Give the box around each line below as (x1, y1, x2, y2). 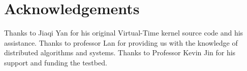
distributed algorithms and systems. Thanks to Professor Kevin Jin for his (4, 47, 236, 58)
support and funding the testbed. (4, 57, 107, 67)
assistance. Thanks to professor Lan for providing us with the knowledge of (4, 37, 238, 48)
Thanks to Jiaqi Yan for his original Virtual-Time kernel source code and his (4, 27, 243, 38)
